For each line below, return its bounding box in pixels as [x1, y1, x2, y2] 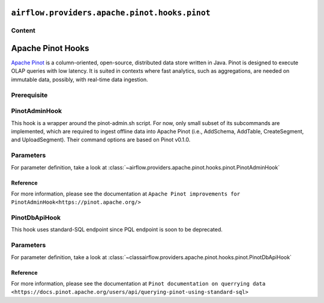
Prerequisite [11, 91, 48, 99]
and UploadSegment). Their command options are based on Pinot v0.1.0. [11, 136, 191, 144]
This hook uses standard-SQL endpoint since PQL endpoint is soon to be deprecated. [11, 226, 223, 233]
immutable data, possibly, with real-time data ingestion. [11, 76, 148, 83]
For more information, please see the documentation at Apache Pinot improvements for [11, 190, 241, 197]
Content [11, 26, 36, 35]
